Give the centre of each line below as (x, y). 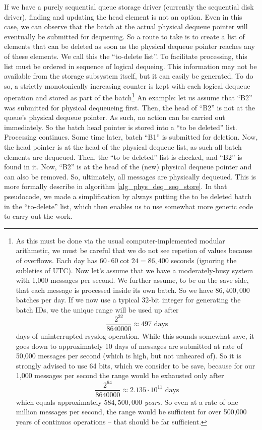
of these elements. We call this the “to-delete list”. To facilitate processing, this (126, 56)
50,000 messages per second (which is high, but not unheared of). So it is (128, 356)
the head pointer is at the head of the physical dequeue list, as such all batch (123, 146)
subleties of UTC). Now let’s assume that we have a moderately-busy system (135, 270)
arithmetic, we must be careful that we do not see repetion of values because (134, 250)
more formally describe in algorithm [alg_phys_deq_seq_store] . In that (116, 186)
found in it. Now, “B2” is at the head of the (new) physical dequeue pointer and (128, 167)
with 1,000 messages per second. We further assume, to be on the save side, (132, 280)
